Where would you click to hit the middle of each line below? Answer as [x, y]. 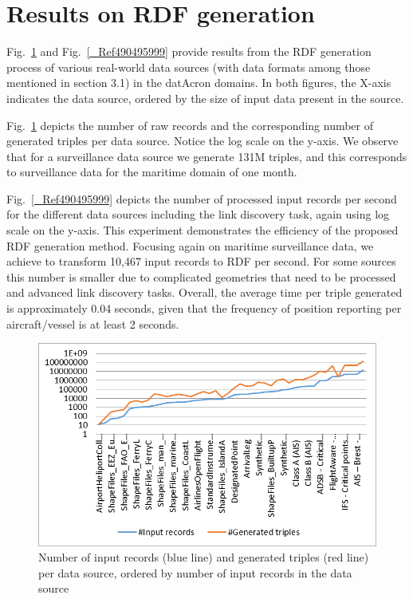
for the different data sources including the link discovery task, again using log [198, 214]
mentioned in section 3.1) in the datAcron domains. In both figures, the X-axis [199, 83]
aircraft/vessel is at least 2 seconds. [93, 323]
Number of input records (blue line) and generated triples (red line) [204, 557]
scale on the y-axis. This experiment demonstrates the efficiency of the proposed [203, 230]
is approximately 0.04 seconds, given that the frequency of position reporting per [204, 308]
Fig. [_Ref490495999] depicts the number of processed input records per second [202, 198]
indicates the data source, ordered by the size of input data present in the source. [205, 98]
